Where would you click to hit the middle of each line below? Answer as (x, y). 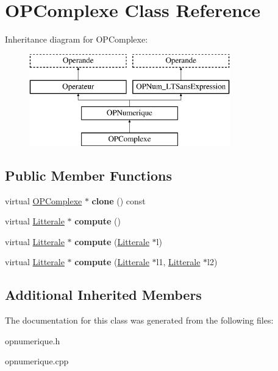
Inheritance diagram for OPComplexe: (77, 39)
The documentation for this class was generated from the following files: (139, 320)
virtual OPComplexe (44, 200)
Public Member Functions (88, 175)
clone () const (119, 200)
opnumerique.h (33, 340)
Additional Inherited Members (103, 295)
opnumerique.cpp (37, 361)
